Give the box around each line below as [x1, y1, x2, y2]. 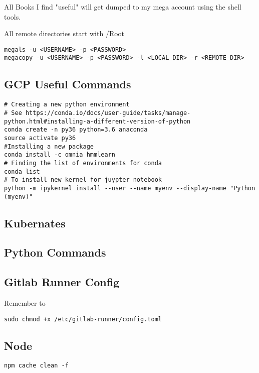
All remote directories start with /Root [4, 28, 125, 39]
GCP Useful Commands [4, 76, 131, 92]
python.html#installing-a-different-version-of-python [4, 117, 191, 125]
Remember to [4, 297, 46, 308]
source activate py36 [4, 134, 76, 142]
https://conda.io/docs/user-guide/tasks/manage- [25, 109, 191, 116]
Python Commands [4, 244, 106, 260]
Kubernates [4, 215, 66, 230]
